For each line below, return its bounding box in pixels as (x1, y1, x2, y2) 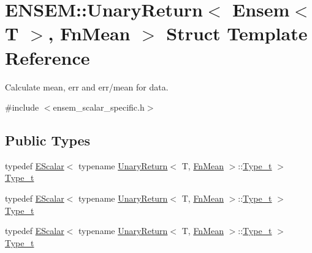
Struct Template (166, 21, 308, 46)
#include (5, 101, 39, 114)
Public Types (5, 131, 91, 150)
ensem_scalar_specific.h (53, 101, 145, 114)
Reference (5, 45, 90, 70)
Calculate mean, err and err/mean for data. (5, 80, 169, 93)
